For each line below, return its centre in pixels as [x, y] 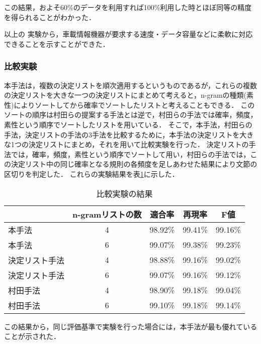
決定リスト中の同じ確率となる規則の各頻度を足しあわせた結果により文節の [134, 164]
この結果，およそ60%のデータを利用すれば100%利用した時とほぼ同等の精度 [128, 7]
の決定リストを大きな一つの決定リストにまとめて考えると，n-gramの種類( [125, 95]
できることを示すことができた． [57, 44]
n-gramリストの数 [107, 214]
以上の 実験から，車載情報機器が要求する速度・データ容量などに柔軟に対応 [128, 34]
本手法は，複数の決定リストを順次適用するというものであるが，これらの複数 [131, 85]
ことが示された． [32, 336]
